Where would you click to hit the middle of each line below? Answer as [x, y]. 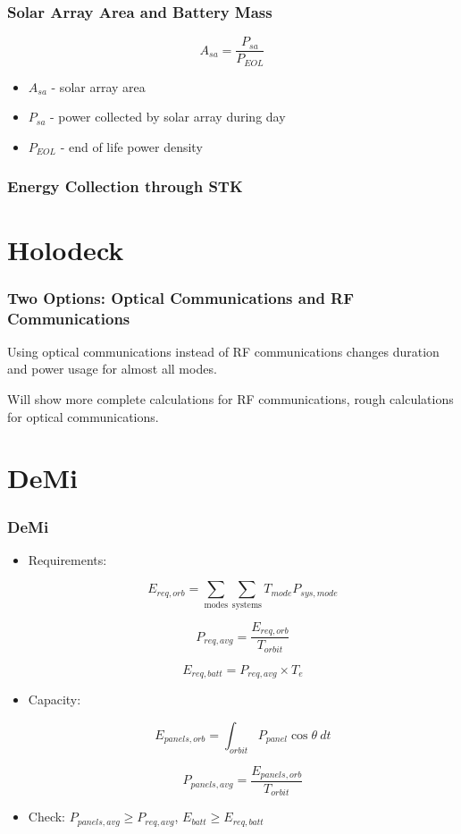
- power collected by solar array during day [168, 117]
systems [247, 605]
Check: [47, 817]
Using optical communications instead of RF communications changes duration [223, 351]
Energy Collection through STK [125, 186]
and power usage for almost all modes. [112, 369]
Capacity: [54, 699]
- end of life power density [131, 146]
